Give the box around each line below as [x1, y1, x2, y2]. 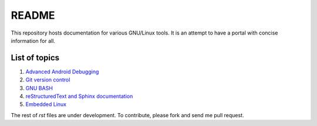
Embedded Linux [25, 101, 67, 108]
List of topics [11, 53, 60, 63]
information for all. [11, 37, 56, 44]
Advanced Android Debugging [25, 68, 99, 75]
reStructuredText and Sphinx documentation [25, 93, 133, 100]
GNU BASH [25, 84, 53, 91]
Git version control [25, 76, 70, 83]
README [11, 9, 55, 22]
